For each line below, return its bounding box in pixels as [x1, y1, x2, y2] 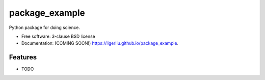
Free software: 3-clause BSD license [21, 33, 95, 39]
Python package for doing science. [9, 25, 80, 30]
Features [9, 53, 37, 61]
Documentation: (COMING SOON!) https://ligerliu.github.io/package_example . [21, 40, 179, 46]
